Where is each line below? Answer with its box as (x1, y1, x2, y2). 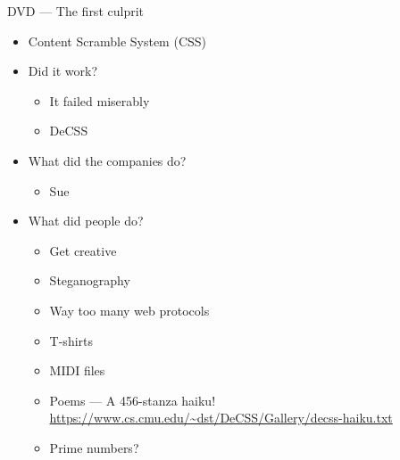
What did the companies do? (28, 151, 187, 169)
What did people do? (28, 211, 144, 230)
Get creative (49, 241, 117, 259)
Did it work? (28, 62, 98, 80)
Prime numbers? (49, 438, 139, 456)
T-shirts (49, 331, 94, 349)
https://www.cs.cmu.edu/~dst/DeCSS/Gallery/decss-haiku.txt (49, 408, 393, 427)
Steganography (49, 271, 130, 290)
